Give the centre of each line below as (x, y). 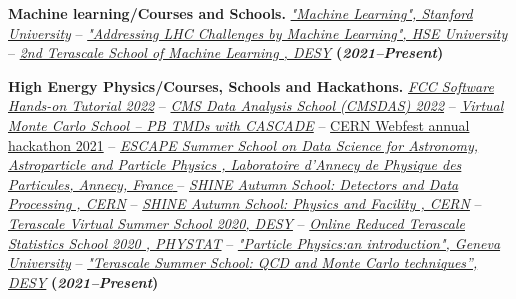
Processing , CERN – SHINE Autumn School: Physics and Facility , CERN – (245, 203)
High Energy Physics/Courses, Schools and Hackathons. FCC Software (251, 85)
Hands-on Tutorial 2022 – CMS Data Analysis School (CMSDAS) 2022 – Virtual (256, 105)
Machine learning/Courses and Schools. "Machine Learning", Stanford (240, 13)
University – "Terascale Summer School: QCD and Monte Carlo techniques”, (243, 262)
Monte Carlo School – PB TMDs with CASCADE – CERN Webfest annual (239, 124)
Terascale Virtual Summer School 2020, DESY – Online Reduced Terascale (236, 222)
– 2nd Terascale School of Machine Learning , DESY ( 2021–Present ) (226, 52)
